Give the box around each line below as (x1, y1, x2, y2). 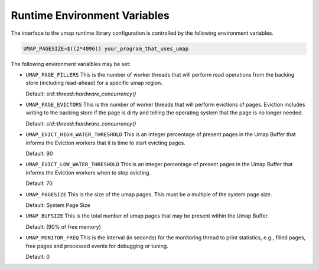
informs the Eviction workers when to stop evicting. (25, 169, 151, 176)
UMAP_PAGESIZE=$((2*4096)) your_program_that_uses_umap (23, 45, 189, 52)
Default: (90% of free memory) (25, 223, 102, 230)
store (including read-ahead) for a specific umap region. (25, 80, 162, 87)
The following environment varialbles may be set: (11, 60, 131, 67)
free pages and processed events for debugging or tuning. (25, 242, 168, 249)
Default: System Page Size (25, 201, 91, 209)
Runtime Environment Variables (11, 9, 170, 22)
